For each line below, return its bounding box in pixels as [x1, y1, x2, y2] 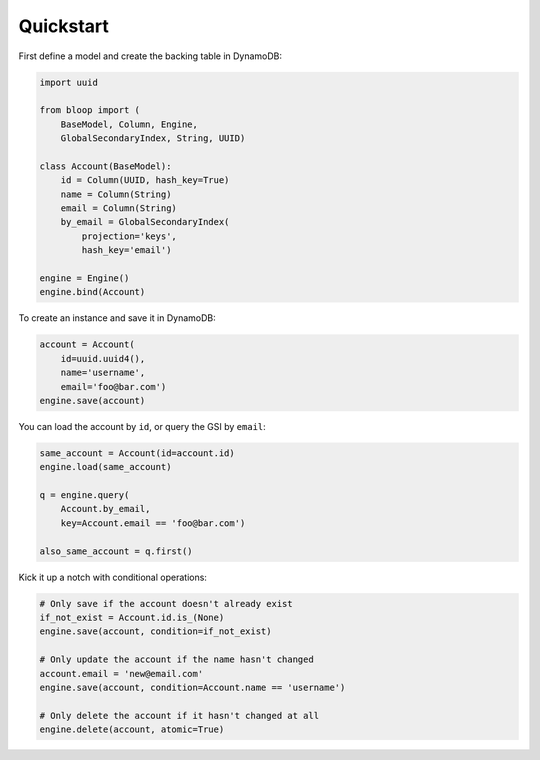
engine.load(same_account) [39, 461, 172, 473]
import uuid [39, 76, 99, 88]
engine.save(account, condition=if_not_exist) [39, 626, 272, 637]
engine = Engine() [39, 273, 130, 284]
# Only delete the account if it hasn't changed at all [39, 710, 320, 721]
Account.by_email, [60, 503, 151, 515]
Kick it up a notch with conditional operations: [18, 571, 207, 583]
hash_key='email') [81, 245, 172, 256]
